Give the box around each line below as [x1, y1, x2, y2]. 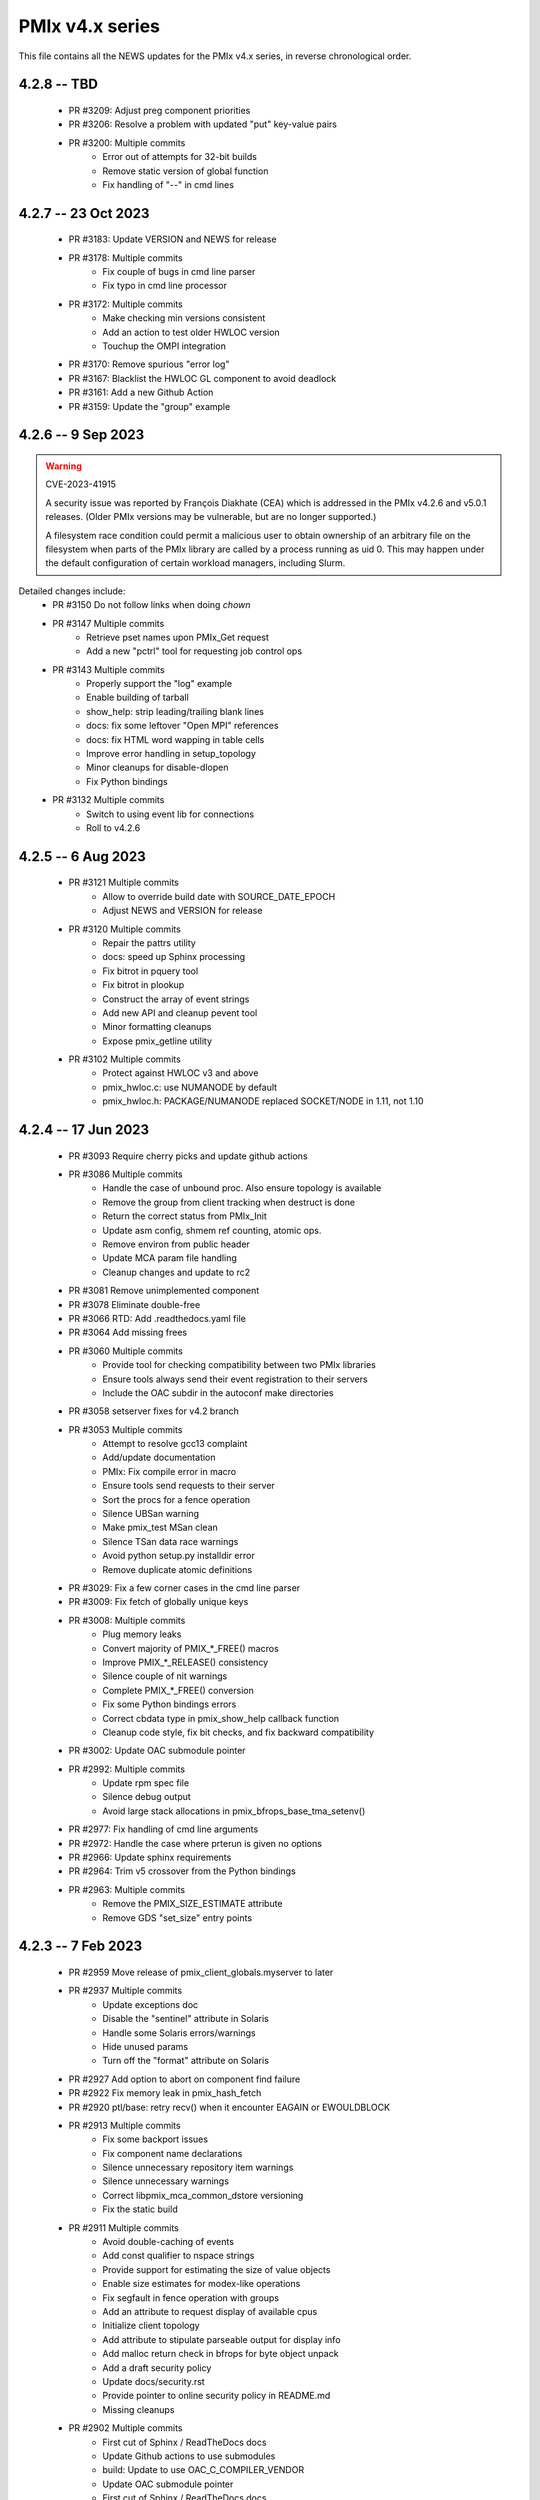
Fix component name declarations [102, 2147, 243, 2159]
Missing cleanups [102, 2403, 175, 2415]
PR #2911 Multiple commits [68, 2221, 179, 2234]
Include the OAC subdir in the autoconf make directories [102, 1386, 334, 1399]
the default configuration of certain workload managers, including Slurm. [45, 557, 346, 569]
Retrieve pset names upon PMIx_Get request [86, 631, 270, 643]
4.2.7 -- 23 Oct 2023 [18, 205, 150, 222]
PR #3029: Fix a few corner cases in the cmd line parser [68, 1582, 301, 1594]
